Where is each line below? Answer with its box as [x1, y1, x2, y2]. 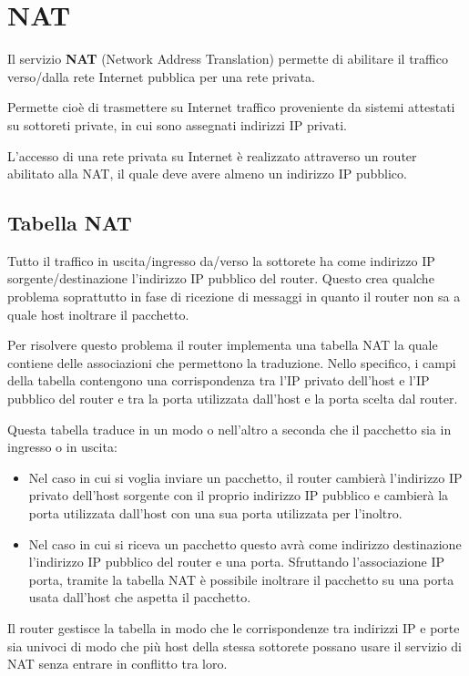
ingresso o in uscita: [7, 437, 117, 456]
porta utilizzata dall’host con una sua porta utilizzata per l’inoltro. [28, 504, 403, 523]
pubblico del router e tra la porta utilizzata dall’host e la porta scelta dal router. [7, 389, 458, 408]
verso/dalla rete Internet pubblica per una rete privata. [7, 67, 315, 86]
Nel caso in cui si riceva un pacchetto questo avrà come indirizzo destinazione [28, 534, 462, 553]
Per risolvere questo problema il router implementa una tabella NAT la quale [7, 335, 438, 354]
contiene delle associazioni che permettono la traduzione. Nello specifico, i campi [7, 353, 456, 372]
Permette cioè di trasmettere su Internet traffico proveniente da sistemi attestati [7, 97, 455, 117]
